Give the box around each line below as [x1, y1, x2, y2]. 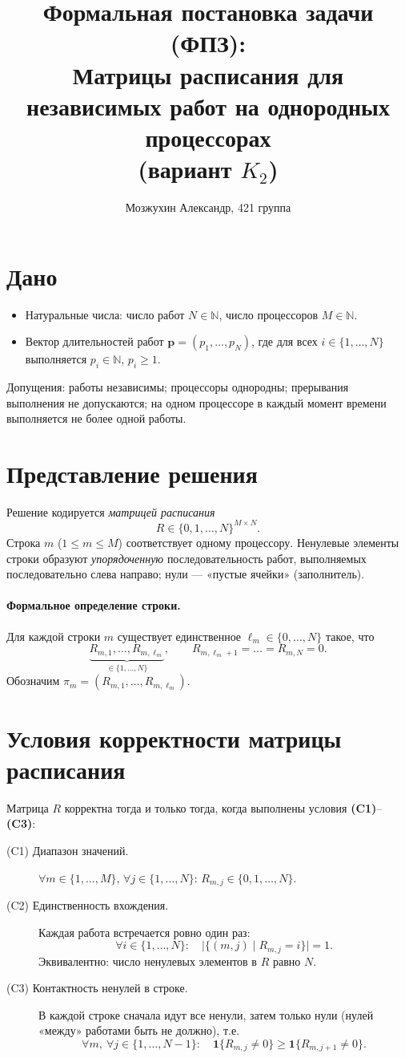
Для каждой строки [6, 627, 101, 644]
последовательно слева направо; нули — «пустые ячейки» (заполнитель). [6, 565, 365, 582]
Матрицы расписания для [72, 58, 344, 91]
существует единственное [117, 627, 242, 644]
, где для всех [251, 333, 318, 350]
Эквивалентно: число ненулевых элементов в [38, 952, 257, 969]
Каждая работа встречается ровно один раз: [38, 923, 251, 940]
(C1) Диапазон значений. [6, 841, 129, 858]
